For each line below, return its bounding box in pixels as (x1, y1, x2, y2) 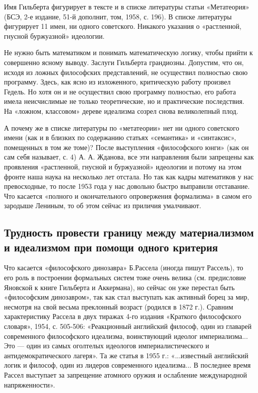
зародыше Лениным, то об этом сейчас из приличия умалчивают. (4, 200, 201, 211)
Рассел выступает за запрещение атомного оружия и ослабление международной (4, 370, 247, 380)
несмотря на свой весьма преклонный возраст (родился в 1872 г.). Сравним (4, 301, 233, 312)
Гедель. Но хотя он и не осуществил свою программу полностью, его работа (4, 86, 236, 96)
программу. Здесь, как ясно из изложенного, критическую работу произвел (4, 77, 231, 87)
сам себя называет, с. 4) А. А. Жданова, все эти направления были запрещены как (4, 152, 254, 162)
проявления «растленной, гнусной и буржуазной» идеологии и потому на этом (4, 161, 242, 171)
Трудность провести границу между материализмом (4, 225, 254, 240)
